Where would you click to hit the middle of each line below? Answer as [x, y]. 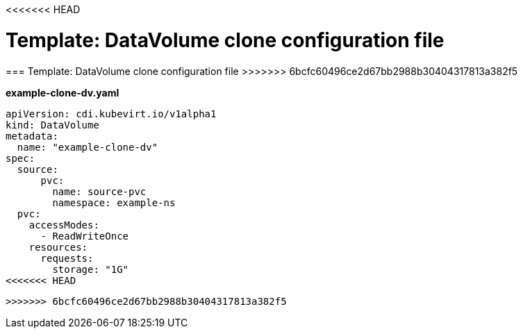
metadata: [32, 136]
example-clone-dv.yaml [63, 92]
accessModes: [64, 225]
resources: [58, 247]
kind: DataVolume [52, 125]
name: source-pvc [99, 191]
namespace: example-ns [114, 202]
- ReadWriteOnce [85, 236]
